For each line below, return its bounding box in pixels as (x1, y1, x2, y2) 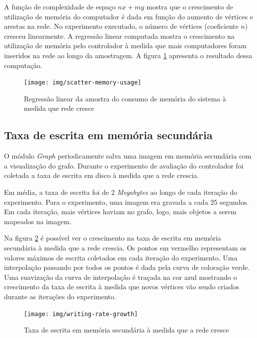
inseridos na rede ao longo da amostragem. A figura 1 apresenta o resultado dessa (4, 50, 253, 60)
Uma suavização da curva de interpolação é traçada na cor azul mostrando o (4, 271, 237, 282)
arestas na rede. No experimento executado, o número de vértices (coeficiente (4, 21, 239, 31)
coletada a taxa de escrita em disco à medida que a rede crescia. (4, 170, 199, 180)
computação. (4, 60, 42, 70)
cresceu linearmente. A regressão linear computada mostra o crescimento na (4, 30, 235, 41)
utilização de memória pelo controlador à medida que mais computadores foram (4, 40, 247, 51)
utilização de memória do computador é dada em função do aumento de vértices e (4, 11, 254, 21)
